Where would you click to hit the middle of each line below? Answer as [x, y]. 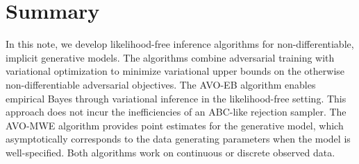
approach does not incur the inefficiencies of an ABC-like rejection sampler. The [176, 112]
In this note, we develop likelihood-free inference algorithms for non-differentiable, [180, 44]
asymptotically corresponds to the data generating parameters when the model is [178, 139]
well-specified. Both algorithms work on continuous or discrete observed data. [170, 152]
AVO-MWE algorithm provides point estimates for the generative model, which [175, 125]
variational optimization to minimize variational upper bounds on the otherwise [175, 71]
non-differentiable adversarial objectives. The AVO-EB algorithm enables [161, 84]
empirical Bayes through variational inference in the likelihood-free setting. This [176, 98]
